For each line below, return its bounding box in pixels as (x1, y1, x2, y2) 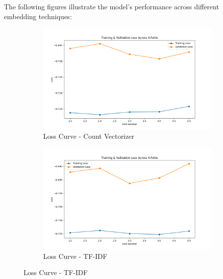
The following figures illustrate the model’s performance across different (4, 1, 219, 11)
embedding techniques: (4, 11, 72, 21)
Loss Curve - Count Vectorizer (43, 131, 134, 141)
